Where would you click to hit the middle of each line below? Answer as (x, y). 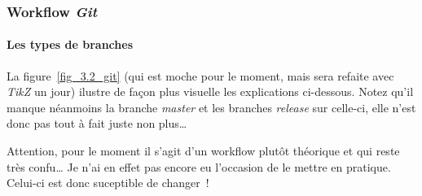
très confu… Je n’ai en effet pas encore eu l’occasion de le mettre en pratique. (199, 166)
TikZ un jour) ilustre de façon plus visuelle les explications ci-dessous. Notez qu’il (210, 91)
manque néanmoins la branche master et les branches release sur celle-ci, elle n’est (211, 107)
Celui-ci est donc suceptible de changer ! (108, 183)
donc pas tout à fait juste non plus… (97, 123)
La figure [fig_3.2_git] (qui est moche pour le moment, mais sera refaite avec (200, 75)
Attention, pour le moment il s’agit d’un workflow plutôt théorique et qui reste (203, 151)
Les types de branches (70, 44)
